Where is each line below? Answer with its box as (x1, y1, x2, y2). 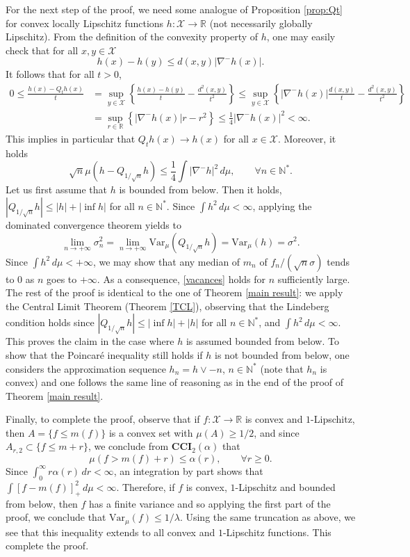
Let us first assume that (6, 182, 107, 197)
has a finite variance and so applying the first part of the (89, 496, 331, 510)
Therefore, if (122, 479, 175, 494)
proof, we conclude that (6, 510, 106, 524)
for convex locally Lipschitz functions (6, 15, 164, 30)
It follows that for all (6, 67, 95, 81)
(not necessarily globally (209, 15, 313, 30)
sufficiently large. (277, 271, 350, 286)
